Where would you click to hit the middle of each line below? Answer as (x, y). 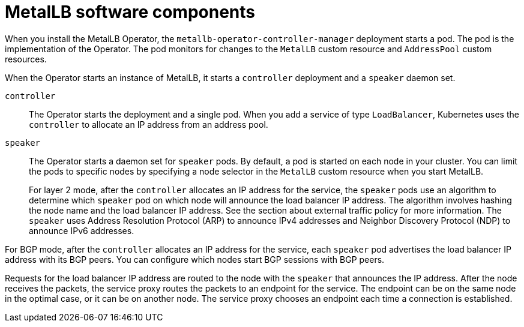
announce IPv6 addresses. (82, 230)
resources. (26, 59)
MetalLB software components (130, 12)
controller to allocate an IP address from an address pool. (149, 124)
